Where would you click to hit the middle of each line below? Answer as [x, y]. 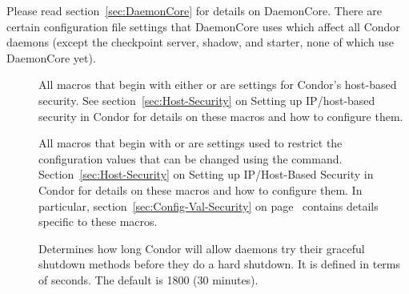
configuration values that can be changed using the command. [190, 158]
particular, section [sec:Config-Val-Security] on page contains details [209, 205]
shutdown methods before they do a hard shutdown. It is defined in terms [220, 264]
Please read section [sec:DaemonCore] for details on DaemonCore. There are [194, 10]
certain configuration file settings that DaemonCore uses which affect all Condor [203, 26]
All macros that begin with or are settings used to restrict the [190, 143]
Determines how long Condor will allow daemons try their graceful [202, 248]
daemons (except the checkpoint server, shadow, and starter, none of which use [200, 42]
